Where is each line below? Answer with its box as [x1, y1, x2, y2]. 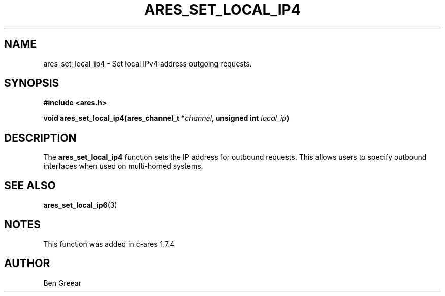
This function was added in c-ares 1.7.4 [43, 239, 175, 248]
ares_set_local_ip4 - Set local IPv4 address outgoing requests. [43, 59, 252, 68]
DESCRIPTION [4, 131, 77, 144]
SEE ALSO [4, 179, 56, 192]
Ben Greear [43, 278, 81, 287]
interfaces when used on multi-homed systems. [43, 161, 203, 171]
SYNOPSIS [4, 77, 59, 90]
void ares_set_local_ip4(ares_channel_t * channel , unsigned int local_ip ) [43, 114, 290, 123]
